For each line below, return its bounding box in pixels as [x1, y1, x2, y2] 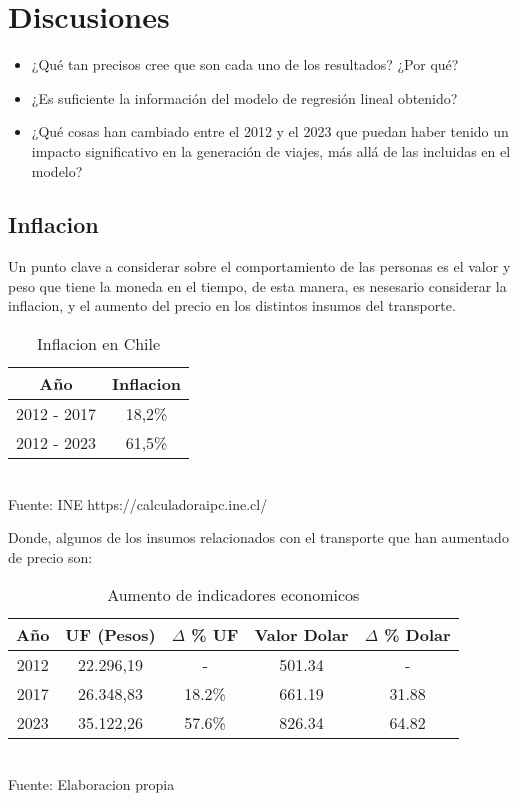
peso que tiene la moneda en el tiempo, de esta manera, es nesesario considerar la [8, 275, 507, 296]
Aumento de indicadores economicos [107, 583, 360, 607]
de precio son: [8, 546, 93, 567]
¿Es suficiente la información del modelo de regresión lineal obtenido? [31, 87, 458, 108]
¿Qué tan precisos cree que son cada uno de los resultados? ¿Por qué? [31, 54, 459, 75]
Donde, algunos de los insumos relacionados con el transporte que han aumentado [8, 527, 509, 548]
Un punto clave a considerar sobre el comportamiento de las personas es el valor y [8, 256, 511, 277]
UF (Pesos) [65, 623, 156, 647]
